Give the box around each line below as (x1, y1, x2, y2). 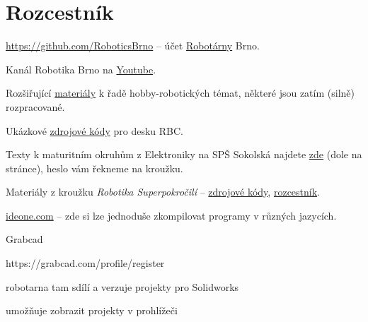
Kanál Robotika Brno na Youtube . (6, 61, 156, 76)
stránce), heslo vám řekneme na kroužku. (6, 160, 183, 175)
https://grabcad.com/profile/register (6, 256, 165, 270)
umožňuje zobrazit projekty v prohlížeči (6, 303, 178, 318)
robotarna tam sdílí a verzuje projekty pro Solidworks (6, 279, 239, 294)
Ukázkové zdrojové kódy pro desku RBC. (6, 123, 183, 138)
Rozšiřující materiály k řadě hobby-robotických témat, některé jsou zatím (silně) (6, 85, 355, 100)
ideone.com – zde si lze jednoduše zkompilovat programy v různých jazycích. (6, 208, 337, 222)
